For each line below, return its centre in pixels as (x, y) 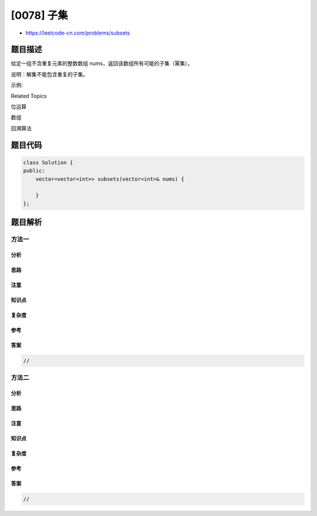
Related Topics (29, 96)
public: (34, 171)
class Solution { (48, 162)
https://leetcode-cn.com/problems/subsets (78, 33)
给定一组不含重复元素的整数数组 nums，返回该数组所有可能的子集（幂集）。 (102, 63)
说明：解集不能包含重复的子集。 (49, 74)
